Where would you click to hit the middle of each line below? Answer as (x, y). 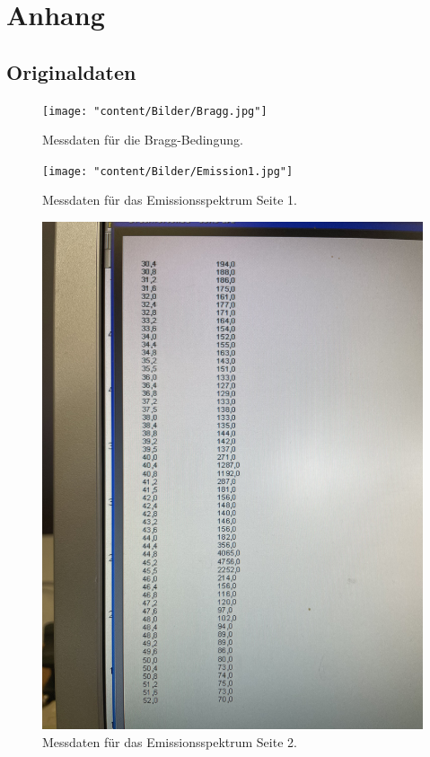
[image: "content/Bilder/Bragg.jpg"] (155, 111)
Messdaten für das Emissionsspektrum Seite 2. (170, 742)
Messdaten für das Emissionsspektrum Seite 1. (170, 200)
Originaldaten (71, 71)
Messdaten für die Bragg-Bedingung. (143, 140)
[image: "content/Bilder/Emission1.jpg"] (168, 171)
